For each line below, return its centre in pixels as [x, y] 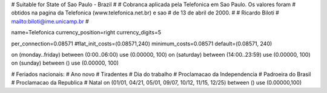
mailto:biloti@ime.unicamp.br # [50, 21]
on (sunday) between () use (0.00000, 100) [65, 63]
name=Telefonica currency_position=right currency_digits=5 [86, 33]
